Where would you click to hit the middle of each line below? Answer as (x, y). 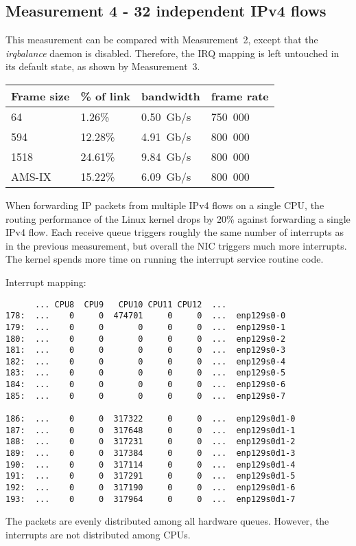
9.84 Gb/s (166, 156)
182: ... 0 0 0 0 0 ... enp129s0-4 (146, 361)
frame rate (240, 96)
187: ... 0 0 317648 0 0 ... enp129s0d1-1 (151, 430)
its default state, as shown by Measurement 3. (103, 66)
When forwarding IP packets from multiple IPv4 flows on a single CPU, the (165, 205)
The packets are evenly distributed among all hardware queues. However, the (167, 521)
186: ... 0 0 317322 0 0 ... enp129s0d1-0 (151, 419)
